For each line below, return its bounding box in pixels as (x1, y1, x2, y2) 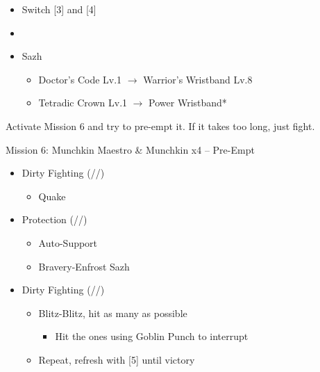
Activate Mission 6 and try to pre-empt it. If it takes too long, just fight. (6, 118, 315, 133)
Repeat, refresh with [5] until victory (38, 352, 195, 366)
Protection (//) (22, 212, 87, 227)
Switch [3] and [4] (22, 2, 96, 16)
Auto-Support (38, 235, 98, 250)
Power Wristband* (149, 95, 227, 110)
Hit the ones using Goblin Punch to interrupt (55, 329, 249, 343)
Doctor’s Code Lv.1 (38, 72, 122, 86)
